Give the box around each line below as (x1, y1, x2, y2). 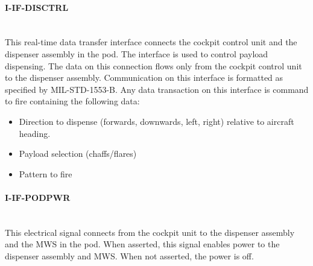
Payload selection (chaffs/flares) (19, 147, 137, 160)
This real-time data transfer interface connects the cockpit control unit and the (5, 36, 297, 48)
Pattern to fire (19, 167, 72, 180)
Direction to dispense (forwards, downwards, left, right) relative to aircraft (19, 115, 294, 127)
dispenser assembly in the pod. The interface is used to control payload (5, 47, 268, 60)
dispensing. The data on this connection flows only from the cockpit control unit (5, 59, 302, 72)
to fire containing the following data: (5, 95, 140, 107)
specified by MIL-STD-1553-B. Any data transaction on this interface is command (5, 83, 309, 95)
